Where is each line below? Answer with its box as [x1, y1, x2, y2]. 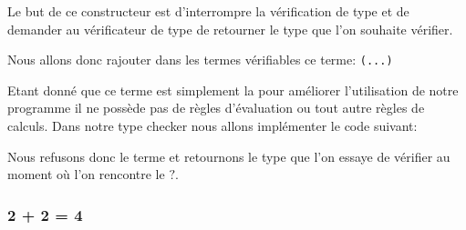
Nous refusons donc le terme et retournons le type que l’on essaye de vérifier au [7, 146, 450, 165]
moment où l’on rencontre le [7, 165, 165, 184]
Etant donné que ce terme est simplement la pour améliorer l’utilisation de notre [7, 80, 459, 99]
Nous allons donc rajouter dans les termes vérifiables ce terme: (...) [7, 50, 393, 69]
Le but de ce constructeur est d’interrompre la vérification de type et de [7, 2, 409, 20]
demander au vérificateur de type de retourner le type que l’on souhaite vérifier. [7, 19, 453, 38]
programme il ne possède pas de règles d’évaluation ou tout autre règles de [7, 98, 425, 117]
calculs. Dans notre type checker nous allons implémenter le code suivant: [7, 116, 418, 135]
